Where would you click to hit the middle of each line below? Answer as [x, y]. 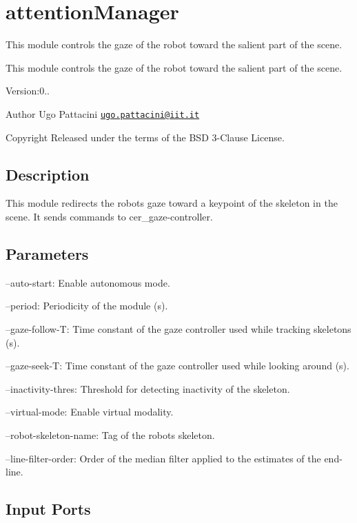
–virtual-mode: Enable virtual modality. [90, 412]
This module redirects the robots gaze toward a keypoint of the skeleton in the [172, 203]
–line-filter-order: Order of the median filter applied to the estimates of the [163, 458]
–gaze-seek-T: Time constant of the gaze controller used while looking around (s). [177, 366]
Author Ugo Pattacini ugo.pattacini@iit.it [103, 113]
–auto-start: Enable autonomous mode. [88, 282]
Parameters [47, 253]
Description [48, 174]
